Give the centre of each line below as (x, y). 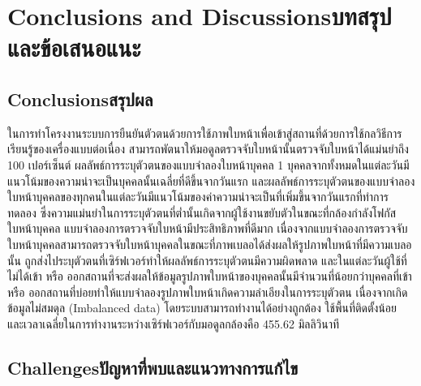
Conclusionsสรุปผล (80, 99)
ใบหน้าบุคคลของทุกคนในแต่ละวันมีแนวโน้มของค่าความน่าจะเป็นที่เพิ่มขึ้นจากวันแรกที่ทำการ (198, 197)
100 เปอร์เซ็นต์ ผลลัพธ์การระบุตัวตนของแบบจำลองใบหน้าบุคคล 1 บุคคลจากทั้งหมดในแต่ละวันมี (208, 164)
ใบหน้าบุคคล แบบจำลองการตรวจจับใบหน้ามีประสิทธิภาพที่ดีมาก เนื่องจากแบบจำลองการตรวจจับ (208, 228)
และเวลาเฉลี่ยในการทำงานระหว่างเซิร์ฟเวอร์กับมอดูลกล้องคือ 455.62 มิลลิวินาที (174, 323)
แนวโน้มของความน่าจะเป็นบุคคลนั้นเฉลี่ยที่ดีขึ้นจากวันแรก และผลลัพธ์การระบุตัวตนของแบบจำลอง (211, 180)
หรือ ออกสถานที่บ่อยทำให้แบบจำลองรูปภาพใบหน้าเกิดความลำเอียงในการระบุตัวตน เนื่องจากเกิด (208, 292)
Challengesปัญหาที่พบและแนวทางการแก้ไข (153, 367)
